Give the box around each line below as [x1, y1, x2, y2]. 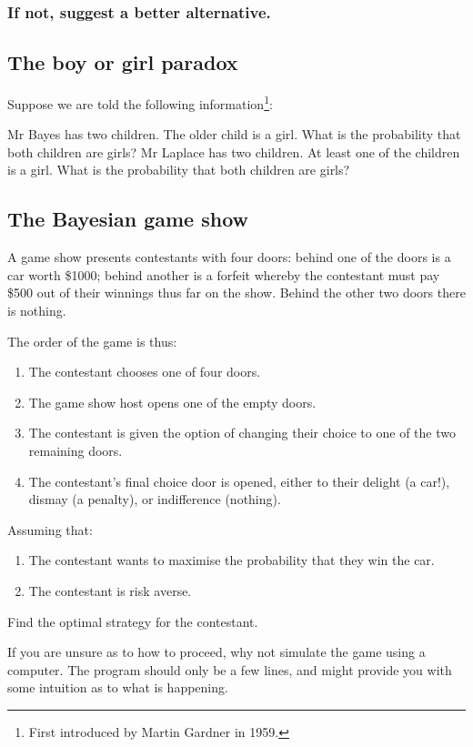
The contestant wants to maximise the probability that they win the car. [28, 550, 435, 570]
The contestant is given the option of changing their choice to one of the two [28, 423, 456, 442]
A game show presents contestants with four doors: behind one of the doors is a [7, 247, 451, 267]
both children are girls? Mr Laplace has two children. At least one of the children [7, 142, 460, 161]
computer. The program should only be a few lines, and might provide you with [7, 660, 452, 679]
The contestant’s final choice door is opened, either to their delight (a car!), [28, 471, 450, 490]
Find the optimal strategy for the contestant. [7, 611, 258, 631]
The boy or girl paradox [7, 48, 238, 76]
